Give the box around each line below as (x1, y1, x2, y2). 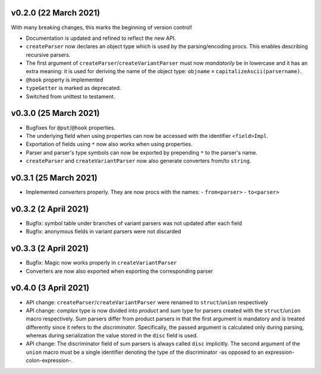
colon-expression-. (26, 357, 73, 364)
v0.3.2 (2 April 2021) (11, 204, 89, 214)
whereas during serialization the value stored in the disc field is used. (26, 332, 199, 339)
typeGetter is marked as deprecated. (26, 84, 121, 92)
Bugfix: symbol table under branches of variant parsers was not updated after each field (26, 219, 243, 227)
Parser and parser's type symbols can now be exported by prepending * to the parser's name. (26, 149, 258, 156)
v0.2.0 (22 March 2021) (11, 8, 100, 18)
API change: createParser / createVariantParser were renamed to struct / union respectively (26, 298, 269, 306)
